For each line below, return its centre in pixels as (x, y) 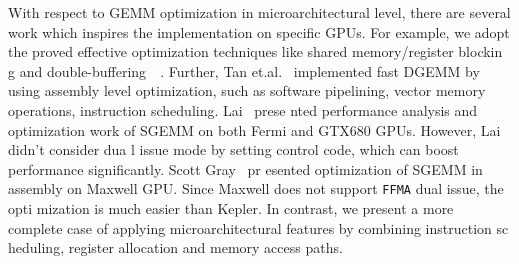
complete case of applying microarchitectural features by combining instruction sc (258, 227)
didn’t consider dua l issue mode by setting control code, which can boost (233, 149)
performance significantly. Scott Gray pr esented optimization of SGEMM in (245, 168)
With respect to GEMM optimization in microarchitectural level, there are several (259, 12)
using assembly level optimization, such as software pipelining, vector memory (247, 90)
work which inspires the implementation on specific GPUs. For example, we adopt (259, 31)
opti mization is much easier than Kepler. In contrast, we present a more (231, 208)
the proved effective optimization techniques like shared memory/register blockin (255, 51)
